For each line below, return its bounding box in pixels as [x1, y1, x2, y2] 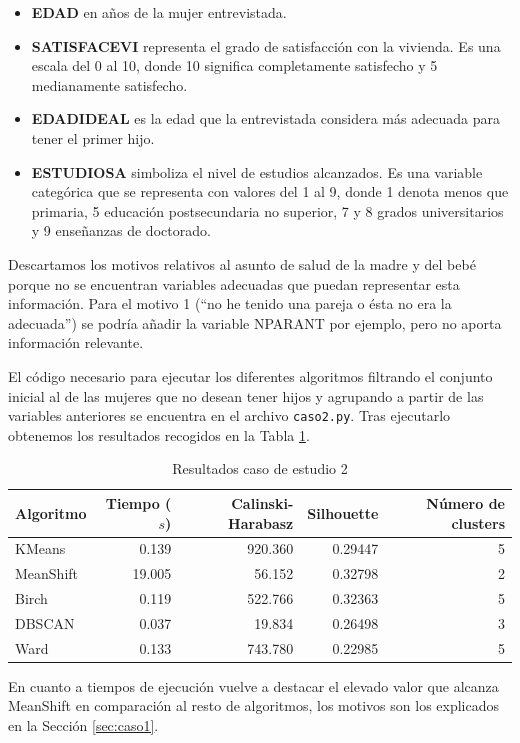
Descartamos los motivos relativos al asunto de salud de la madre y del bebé [8, 253, 476, 274]
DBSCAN [15, 612, 75, 633]
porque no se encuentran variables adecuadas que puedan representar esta [8, 273, 460, 294]
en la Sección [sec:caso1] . [8, 715, 159, 736]
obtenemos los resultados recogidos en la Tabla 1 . [8, 424, 310, 445]
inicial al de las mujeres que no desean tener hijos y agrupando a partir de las [8, 385, 484, 406]
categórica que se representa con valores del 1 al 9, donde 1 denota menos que [31, 181, 509, 202]
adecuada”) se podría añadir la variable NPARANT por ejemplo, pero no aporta [8, 312, 502, 333]
